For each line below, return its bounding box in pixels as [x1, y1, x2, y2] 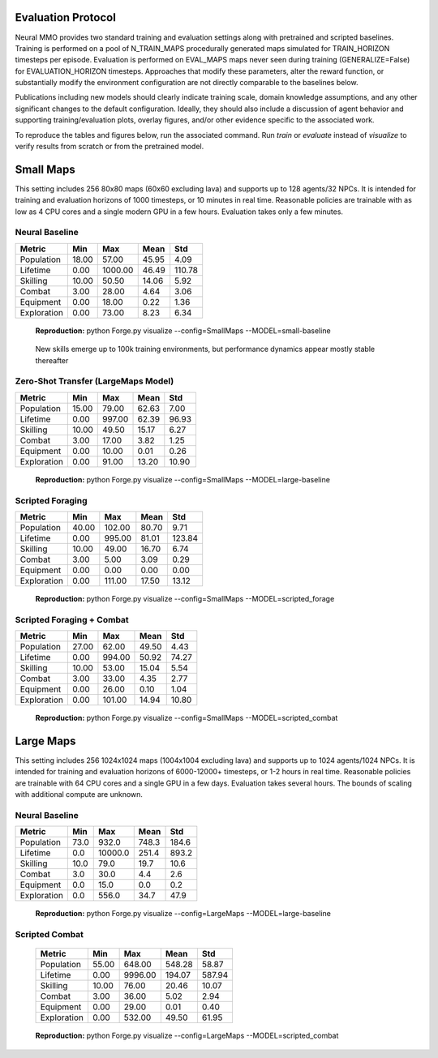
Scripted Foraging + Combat [15, 614, 129, 625]
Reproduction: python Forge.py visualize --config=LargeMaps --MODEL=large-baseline [35, 909, 332, 919]
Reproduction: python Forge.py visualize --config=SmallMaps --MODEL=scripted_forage [35, 593, 335, 603]
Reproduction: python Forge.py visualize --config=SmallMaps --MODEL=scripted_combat [35, 713, 338, 723]
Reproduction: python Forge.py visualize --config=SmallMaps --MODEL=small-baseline [35, 325, 332, 336]
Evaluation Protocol [15, 11, 117, 24]
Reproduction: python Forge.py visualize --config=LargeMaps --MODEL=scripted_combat [35, 1030, 339, 1041]
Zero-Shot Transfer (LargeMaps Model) [15, 375, 174, 387]
